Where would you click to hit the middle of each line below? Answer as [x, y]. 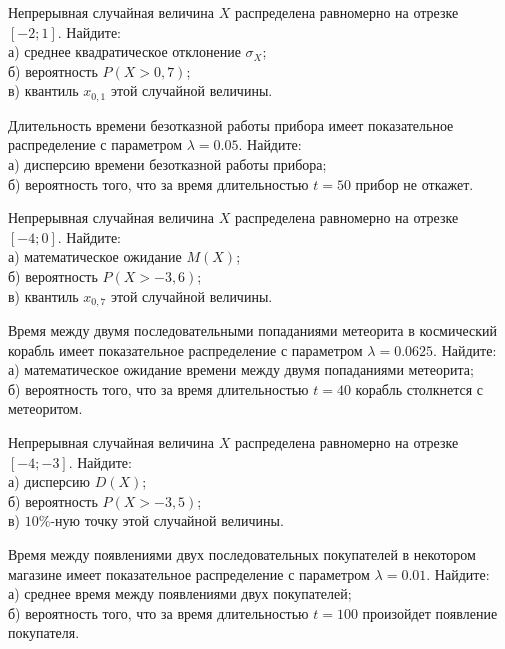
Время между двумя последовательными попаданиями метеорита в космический [253, 330]
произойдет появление [430, 612]
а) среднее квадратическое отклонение [124, 51]
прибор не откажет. [414, 183]
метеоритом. [45, 408]
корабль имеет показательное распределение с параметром [185, 349]
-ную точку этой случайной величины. [167, 520]
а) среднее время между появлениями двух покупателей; [180, 593]
